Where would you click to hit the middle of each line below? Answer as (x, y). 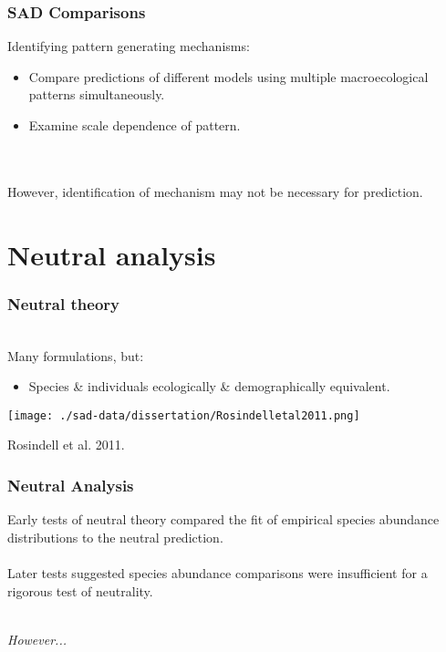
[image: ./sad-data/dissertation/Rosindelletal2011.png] (184, 415)
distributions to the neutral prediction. (115, 537)
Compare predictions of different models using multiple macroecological (228, 76)
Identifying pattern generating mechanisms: (129, 46)
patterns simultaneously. (97, 94)
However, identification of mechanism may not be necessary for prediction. (215, 191)
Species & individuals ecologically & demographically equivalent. (209, 386)
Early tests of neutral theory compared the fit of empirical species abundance (223, 519)
